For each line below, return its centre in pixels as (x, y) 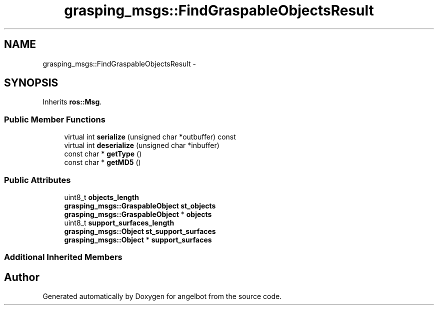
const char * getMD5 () (102, 162)
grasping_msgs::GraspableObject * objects (138, 214)
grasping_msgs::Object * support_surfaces (138, 239)
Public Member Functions (55, 119)
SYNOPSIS (31, 83)
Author (22, 277)
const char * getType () (103, 154)
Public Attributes (37, 180)
